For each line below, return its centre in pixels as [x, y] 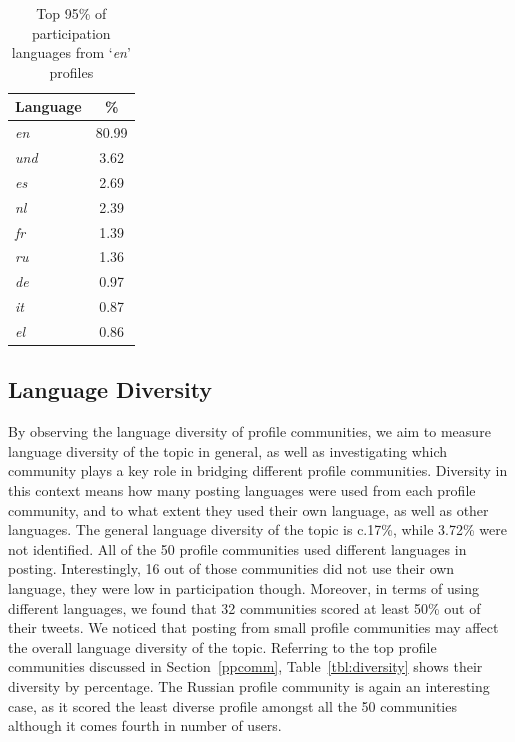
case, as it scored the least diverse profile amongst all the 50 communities [232, 705]
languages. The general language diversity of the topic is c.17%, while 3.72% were [257, 529]
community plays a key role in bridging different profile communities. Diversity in [258, 470]
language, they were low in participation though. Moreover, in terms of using [243, 588]
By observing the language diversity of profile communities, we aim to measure [249, 431]
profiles [71, 71]
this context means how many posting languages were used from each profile [242, 490]
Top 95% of [71, 13]
